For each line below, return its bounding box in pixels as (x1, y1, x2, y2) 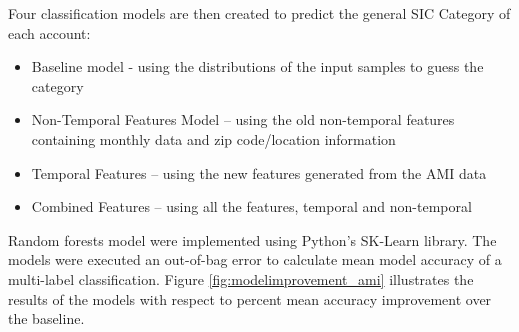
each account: (8, 22, 91, 43)
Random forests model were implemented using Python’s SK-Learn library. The (8, 229, 497, 250)
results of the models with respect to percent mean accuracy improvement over (8, 288, 492, 309)
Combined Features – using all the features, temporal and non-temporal (31, 196, 472, 217)
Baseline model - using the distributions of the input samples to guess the (31, 56, 484, 77)
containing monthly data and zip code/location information (31, 128, 396, 149)
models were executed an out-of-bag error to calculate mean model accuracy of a (8, 249, 502, 270)
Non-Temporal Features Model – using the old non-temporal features (31, 109, 455, 130)
